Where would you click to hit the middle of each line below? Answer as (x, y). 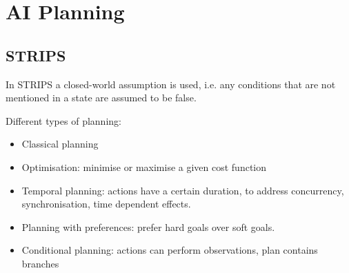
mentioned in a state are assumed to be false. (101, 98)
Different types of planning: (63, 120)
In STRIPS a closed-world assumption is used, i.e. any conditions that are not (171, 84)
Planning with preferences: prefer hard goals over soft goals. (148, 226)
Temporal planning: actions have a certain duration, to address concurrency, (183, 190)
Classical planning (60, 144)
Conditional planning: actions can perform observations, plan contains (170, 250)
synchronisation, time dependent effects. (106, 204)
